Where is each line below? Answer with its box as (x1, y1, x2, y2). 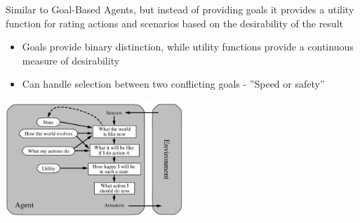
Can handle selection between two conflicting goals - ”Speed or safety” (22, 76, 325, 91)
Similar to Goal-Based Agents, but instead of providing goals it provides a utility (6, 2, 354, 16)
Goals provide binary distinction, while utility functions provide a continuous (22, 39, 354, 54)
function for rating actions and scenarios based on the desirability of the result (6, 15, 343, 30)
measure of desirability (22, 53, 120, 67)
